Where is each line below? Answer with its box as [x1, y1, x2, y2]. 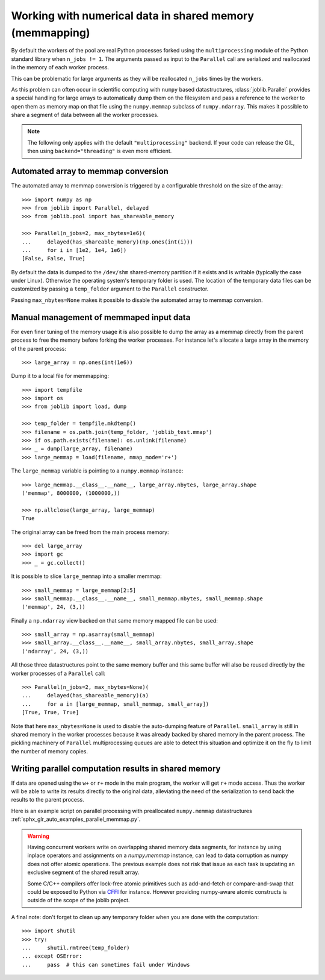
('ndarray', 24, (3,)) [22, 648, 89, 655]
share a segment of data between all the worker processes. [11, 112, 159, 119]
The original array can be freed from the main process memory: [11, 528, 169, 536]
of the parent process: [11, 345, 67, 352]
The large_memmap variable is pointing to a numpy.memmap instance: [11, 467, 184, 474]
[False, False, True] [22, 255, 85, 262]
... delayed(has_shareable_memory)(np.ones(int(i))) [22, 238, 194, 245]
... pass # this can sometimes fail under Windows [22, 961, 190, 968]
